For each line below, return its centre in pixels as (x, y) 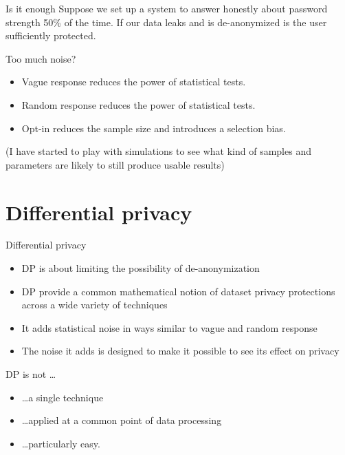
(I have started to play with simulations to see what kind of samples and (158, 151)
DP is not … (31, 374)
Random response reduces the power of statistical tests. (138, 104)
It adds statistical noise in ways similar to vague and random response (169, 327)
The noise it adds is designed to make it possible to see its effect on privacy (180, 351)
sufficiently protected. (51, 35)
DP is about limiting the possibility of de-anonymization (141, 268)
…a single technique (63, 397)
